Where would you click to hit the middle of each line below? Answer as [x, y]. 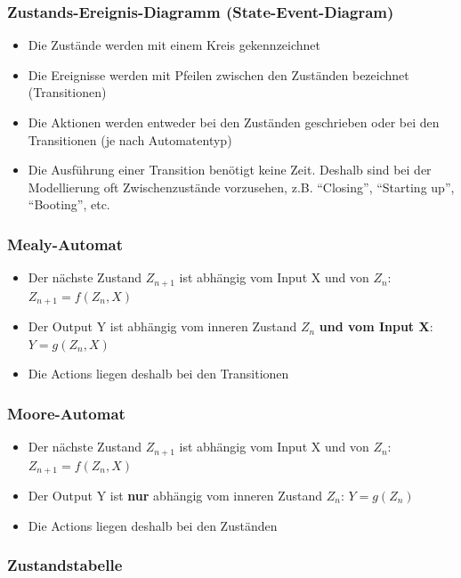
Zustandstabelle [65, 565]
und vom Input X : [376, 326]
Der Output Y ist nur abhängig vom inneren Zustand [175, 495]
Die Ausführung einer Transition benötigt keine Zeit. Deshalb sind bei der [230, 170]
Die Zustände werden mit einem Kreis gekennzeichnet [174, 45]
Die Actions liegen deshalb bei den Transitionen [158, 374]
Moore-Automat [66, 413]
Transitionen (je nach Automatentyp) [130, 139]
